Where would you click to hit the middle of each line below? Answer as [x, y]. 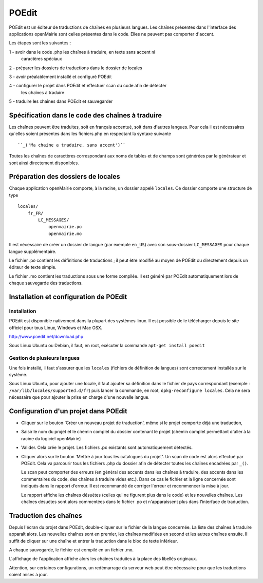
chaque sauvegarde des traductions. [46, 283]
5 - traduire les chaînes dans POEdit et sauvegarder [61, 101]
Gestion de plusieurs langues [44, 358]
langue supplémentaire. [33, 252]
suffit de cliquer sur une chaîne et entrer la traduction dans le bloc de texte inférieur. [94, 541]
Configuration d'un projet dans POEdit [68, 411]
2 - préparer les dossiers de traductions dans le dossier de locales [76, 68]
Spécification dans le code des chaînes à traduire [85, 115]
